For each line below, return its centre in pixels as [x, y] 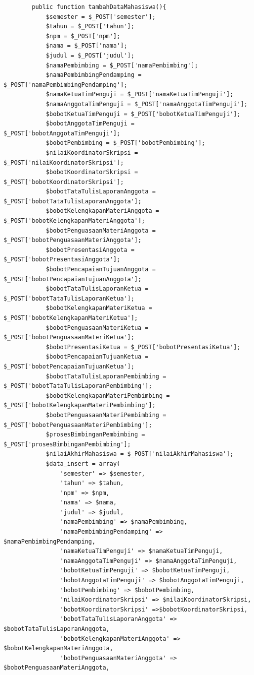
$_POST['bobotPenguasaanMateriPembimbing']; [78, 425]
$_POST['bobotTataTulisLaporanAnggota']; [73, 201]
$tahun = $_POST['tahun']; [90, 27]
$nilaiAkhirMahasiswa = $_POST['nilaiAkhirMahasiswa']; [140, 454]
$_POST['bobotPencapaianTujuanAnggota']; [73, 279]
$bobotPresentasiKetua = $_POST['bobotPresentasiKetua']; [143, 347]
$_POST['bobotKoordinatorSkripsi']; [64, 182]
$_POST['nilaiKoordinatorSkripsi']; [64, 162]
